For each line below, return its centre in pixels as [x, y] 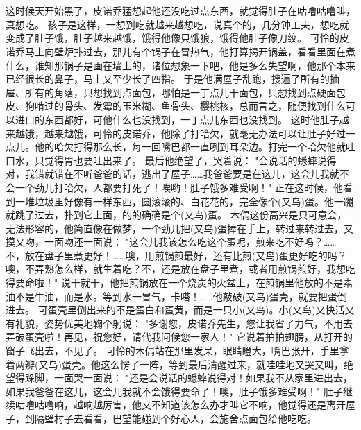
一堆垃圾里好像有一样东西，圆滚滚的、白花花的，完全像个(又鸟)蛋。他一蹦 [184, 201]
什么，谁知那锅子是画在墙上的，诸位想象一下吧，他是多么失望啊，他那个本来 [180, 65]
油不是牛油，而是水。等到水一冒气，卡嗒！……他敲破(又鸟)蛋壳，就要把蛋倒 [176, 296]
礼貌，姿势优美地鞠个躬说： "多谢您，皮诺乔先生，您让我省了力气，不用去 [184, 323]
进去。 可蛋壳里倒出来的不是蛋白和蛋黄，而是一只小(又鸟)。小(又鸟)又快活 [175, 310]
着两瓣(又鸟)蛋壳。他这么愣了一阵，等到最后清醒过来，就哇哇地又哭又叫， [175, 364]
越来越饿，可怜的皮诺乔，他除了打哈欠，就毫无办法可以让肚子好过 [195, 133]
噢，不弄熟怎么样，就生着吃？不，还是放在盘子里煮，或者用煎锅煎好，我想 [176, 269]
